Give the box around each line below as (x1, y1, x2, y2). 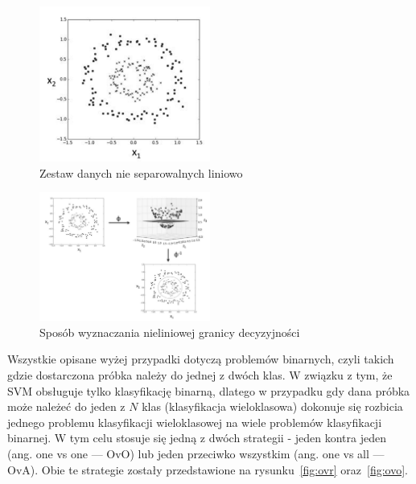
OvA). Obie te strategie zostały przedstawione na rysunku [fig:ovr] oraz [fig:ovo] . (7, 461, 408, 478)
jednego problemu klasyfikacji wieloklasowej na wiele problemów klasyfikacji (7, 413, 382, 430)
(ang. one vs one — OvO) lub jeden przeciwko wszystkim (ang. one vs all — (7, 445, 385, 461)
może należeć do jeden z (7, 398, 126, 415)
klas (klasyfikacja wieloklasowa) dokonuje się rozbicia (142, 398, 403, 415)
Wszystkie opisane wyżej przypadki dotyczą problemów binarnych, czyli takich (7, 351, 394, 367)
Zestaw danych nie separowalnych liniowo (39, 164, 243, 181)
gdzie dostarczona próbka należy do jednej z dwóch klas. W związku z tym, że (7, 366, 393, 383)
